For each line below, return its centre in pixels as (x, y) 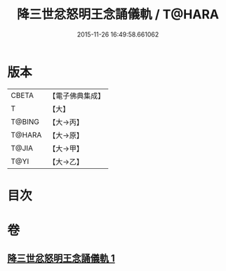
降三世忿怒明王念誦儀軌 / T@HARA (118, 14)
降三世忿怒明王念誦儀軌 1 (61, 259)
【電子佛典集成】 (77, 96)
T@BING (25, 122)
